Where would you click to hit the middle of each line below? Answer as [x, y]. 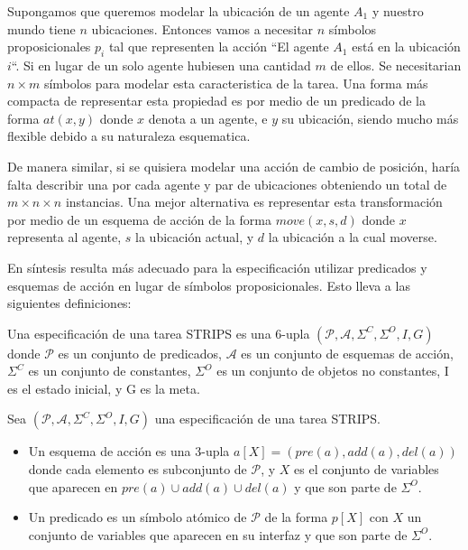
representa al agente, [64, 237]
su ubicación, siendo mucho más [370, 118]
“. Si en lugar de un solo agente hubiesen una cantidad [161, 65]
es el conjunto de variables [367, 469]
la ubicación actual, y [195, 237]
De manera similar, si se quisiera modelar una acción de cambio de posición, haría [234, 166]
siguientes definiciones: [69, 303]
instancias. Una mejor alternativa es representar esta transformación [254, 202]
